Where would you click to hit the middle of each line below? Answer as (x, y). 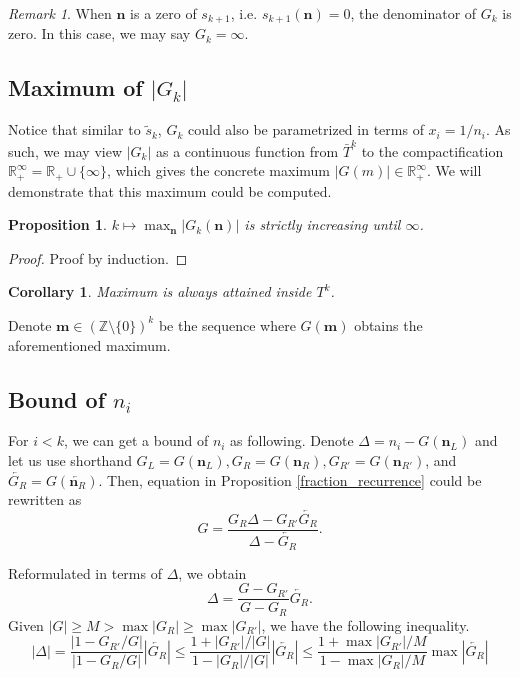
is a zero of (163, 13)
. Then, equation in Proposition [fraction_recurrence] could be (290, 479)
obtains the (388, 324)
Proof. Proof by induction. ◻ (98, 257)
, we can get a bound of (136, 440)
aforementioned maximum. (89, 344)
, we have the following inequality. (365, 624)
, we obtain (212, 572)
